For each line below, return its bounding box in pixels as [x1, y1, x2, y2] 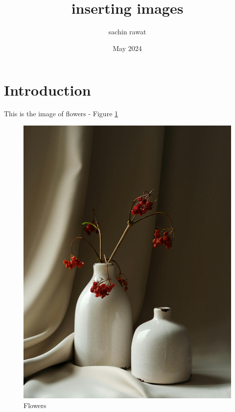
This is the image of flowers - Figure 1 [4, 108, 118, 119]
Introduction [4, 80, 91, 100]
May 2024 [113, 43, 142, 53]
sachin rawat [108, 26, 146, 37]
